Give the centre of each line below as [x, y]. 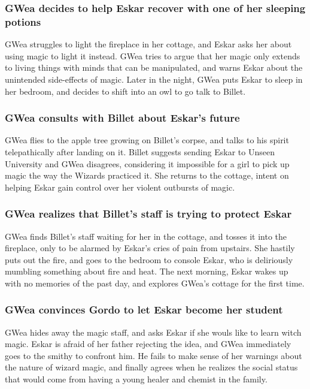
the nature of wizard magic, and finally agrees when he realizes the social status [151, 367]
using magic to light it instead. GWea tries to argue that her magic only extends [153, 55]
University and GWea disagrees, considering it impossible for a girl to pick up [147, 163]
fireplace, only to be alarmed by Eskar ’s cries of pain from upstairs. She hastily [150, 248]
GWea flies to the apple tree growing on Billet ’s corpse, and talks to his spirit [147, 140]
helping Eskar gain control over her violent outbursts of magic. [120, 187]
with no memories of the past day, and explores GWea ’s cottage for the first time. [155, 283]
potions [23, 21]
